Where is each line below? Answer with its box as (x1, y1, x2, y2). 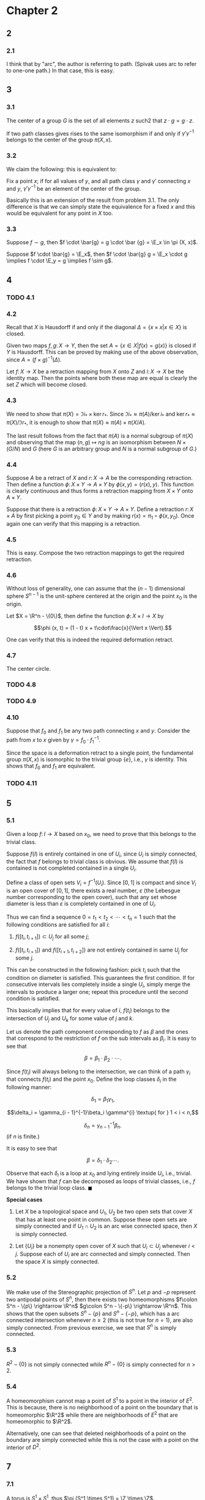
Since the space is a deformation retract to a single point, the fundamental (6, 749, 194, 756)
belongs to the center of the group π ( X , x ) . (6, 136, 113, 144)
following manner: (6, 1084, 52, 1091)
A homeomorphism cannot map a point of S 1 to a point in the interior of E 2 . (6, 1396, 194, 1405)
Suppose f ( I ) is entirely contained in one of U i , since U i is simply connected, (6, 850, 197, 859)
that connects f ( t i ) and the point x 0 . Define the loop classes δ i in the (6, 1075, 177, 1084)
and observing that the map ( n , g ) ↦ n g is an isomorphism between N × (6, 438, 187, 446)
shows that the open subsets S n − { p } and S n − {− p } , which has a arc (6, 1308, 180, 1317)
